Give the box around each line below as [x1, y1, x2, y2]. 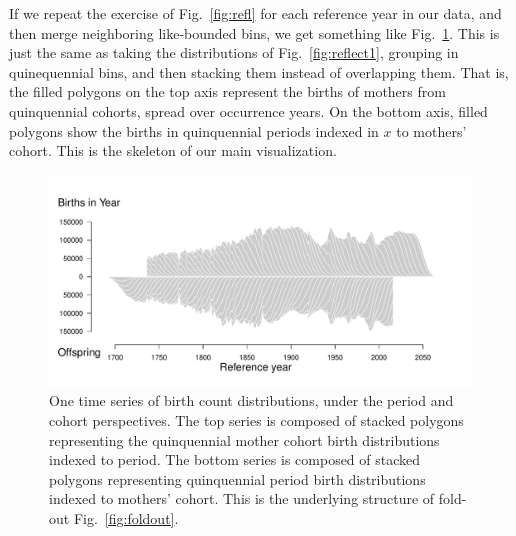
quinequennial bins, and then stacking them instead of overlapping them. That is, [9, 61, 509, 82]
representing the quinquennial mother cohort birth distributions [49, 429, 440, 450]
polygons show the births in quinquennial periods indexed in [9, 120, 379, 141]
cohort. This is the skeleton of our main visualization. [9, 140, 337, 161]
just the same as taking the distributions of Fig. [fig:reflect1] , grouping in [9, 42, 459, 63]
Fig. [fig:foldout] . [73, 507, 179, 528]
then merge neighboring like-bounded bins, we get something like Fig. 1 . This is [9, 22, 500, 43]
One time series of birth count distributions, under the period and [49, 390, 454, 411]
